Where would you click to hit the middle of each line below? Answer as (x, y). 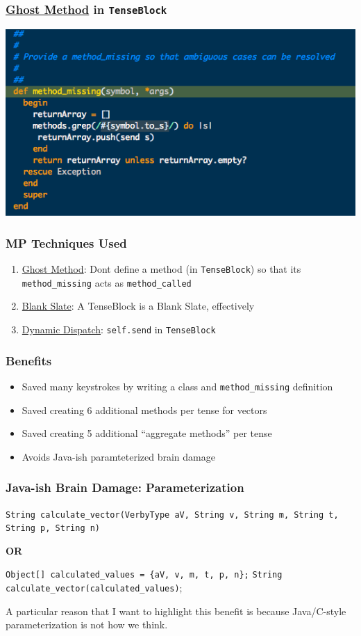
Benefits (29, 360)
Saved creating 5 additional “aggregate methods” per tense (147, 433)
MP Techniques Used (66, 243)
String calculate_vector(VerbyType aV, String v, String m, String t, (172, 515)
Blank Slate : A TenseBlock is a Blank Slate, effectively (138, 306)
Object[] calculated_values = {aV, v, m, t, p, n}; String (144, 575)
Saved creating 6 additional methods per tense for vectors (144, 410)
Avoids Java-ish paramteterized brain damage (118, 456)
